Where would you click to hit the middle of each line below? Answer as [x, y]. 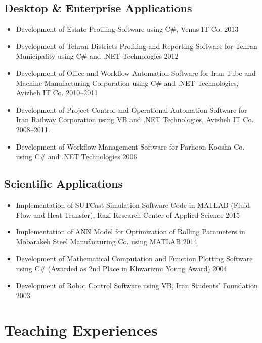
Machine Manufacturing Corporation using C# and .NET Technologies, [127, 83]
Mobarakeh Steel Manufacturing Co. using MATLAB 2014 [106, 241]
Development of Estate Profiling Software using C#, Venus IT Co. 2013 [127, 29]
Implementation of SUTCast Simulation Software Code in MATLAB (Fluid [133, 204]
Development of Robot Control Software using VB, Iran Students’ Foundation [137, 285]
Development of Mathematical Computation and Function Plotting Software [134, 258]
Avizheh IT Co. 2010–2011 [57, 93]
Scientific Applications [64, 184]
